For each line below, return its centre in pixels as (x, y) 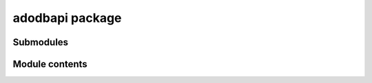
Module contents (50, 64)
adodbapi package (67, 18)
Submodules (41, 42)
